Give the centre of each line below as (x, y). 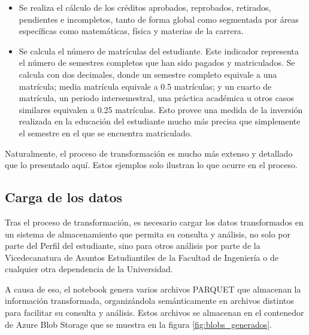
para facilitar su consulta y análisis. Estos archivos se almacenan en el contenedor (154, 313)
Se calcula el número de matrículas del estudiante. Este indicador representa (159, 51)
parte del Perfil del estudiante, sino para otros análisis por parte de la (133, 246)
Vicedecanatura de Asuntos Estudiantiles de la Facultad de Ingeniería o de (142, 257)
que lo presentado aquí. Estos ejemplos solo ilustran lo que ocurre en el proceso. (151, 165)
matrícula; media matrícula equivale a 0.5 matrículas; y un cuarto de (145, 86)
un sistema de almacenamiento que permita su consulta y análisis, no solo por (148, 234)
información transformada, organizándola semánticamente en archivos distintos (149, 301)
